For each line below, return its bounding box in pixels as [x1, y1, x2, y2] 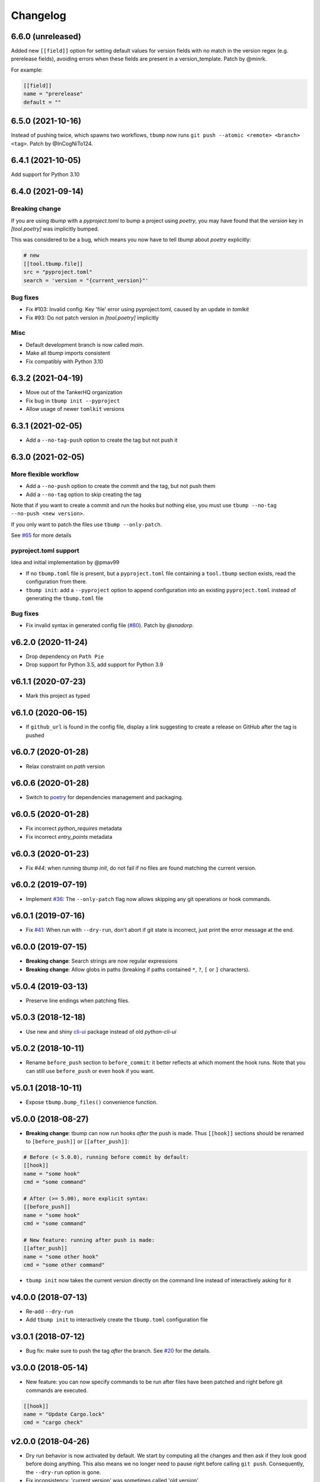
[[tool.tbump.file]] [23, 260, 83, 267]
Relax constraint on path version [25, 762, 105, 770]
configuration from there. [25, 578, 87, 585]
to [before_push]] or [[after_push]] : [25, 1138, 130, 1145]
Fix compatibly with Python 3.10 [25, 357, 104, 365]
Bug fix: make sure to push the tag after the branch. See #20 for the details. [25, 1347, 211, 1355]
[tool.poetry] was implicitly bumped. [11, 225, 100, 232]
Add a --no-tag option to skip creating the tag [25, 491, 142, 498]
